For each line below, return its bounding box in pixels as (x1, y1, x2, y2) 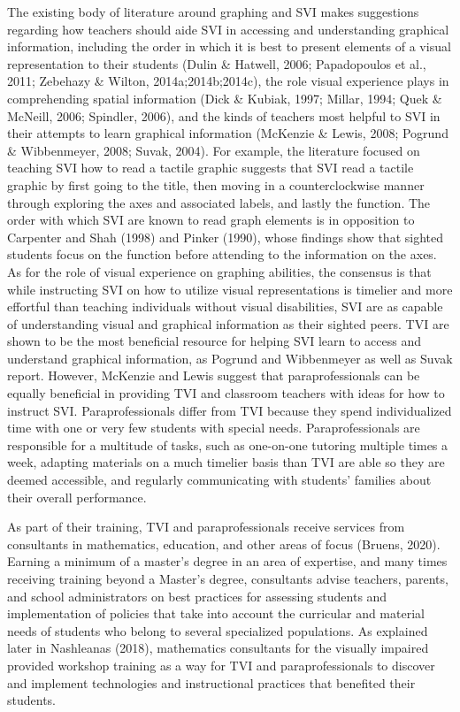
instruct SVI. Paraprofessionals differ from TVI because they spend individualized (7, 401, 452, 419)
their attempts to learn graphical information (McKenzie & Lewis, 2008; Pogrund (7, 124, 448, 142)
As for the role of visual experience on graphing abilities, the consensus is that (7, 262, 432, 280)
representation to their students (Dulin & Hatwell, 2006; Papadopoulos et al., (7, 54, 426, 73)
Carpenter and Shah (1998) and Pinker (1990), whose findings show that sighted (7, 227, 443, 246)
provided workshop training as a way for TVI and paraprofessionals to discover (7, 655, 435, 674)
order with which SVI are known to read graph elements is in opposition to (7, 211, 415, 229)
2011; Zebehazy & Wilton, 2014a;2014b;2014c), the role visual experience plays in (7, 72, 449, 90)
